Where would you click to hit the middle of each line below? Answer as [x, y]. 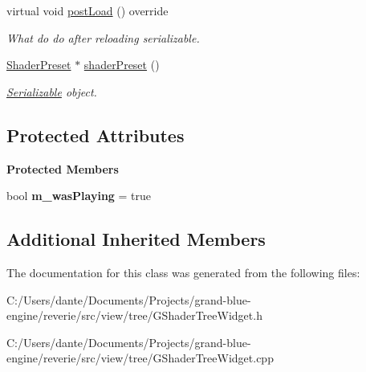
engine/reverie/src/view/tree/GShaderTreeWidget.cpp [140, 358]
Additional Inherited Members [136, 239]
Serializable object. [52, 91]
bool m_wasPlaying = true [79, 196]
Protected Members [63, 168]
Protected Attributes [96, 135]
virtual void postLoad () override [87, 10]
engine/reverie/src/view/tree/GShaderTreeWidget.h [134, 315]
